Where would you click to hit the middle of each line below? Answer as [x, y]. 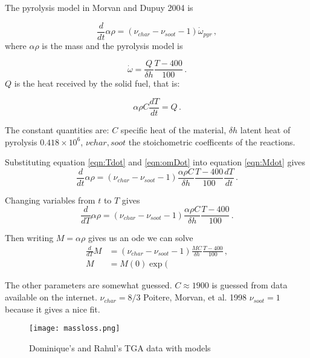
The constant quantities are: [57, 129]
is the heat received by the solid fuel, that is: [97, 83]
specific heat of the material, [173, 129]
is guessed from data [250, 285]
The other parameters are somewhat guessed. [89, 285]
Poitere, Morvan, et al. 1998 [195, 297]
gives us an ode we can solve [140, 238]
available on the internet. [51, 297]
